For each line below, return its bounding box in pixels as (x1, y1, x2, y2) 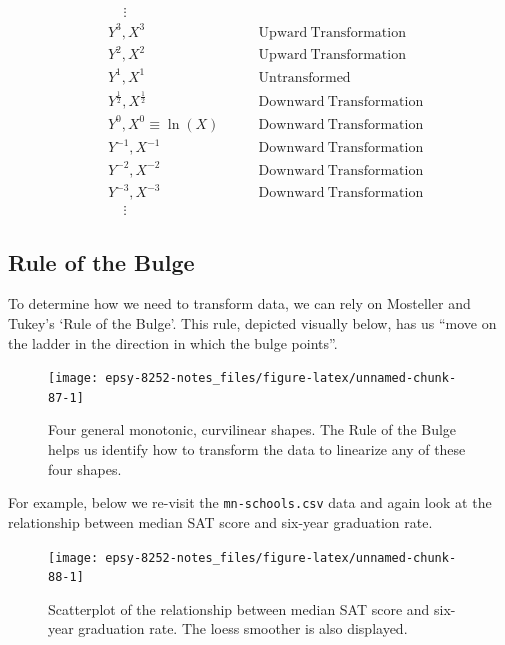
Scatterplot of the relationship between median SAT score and (48, 598, 430, 619)
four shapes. (48, 458, 122, 479)
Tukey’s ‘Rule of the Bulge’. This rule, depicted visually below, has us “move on (8, 312, 497, 333)
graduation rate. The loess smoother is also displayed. (78, 618, 408, 639)
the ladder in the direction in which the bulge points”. (8, 332, 338, 353)
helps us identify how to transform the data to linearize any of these (48, 439, 466, 460)
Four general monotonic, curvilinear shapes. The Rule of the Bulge (48, 419, 457, 440)
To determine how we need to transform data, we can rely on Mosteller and (8, 293, 471, 314)
